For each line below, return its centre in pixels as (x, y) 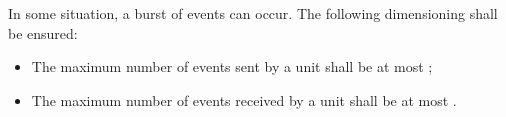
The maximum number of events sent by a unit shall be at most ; (232, 66)
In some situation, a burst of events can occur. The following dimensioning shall (253, 13)
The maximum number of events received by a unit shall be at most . (244, 99)
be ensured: (43, 32)
